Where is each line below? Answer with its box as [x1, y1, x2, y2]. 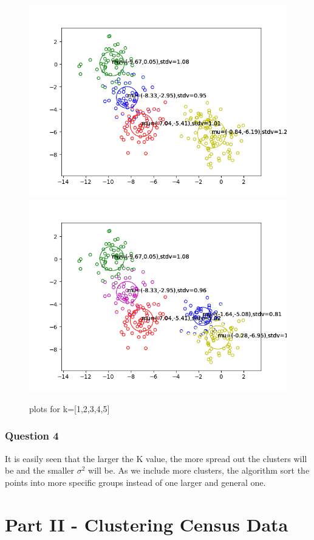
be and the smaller [5, 464, 75, 477]
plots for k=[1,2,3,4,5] [29, 402, 110, 415]
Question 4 [5, 428, 59, 443]
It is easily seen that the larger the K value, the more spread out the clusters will [5, 452, 307, 465]
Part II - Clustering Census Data [5, 511, 288, 536]
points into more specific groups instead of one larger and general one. [5, 475, 266, 488]
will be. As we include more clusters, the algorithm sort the [88, 464, 310, 477]
